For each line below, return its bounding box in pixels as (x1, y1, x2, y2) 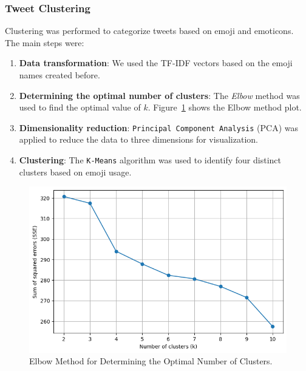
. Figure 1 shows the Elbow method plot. (148, 101, 302, 114)
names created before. (19, 69, 100, 81)
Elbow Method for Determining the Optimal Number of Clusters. (29, 355, 273, 367)
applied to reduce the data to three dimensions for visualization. (19, 133, 258, 146)
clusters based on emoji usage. (19, 165, 132, 178)
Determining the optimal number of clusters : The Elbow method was (19, 89, 300, 101)
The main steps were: (5, 36, 84, 49)
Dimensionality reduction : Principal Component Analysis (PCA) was (19, 121, 298, 134)
